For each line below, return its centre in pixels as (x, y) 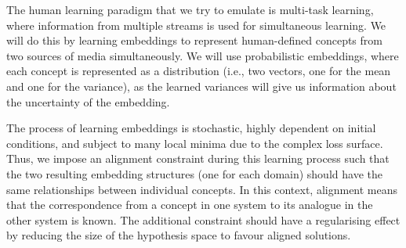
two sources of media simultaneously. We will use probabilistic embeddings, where (203, 55)
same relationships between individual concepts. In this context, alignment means (202, 189)
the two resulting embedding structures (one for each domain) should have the (194, 173)
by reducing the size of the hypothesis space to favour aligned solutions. (179, 235)
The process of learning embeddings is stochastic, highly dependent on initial (191, 128)
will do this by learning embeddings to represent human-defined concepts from (194, 40)
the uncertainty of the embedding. (88, 101)
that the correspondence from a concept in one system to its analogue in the (190, 205)
